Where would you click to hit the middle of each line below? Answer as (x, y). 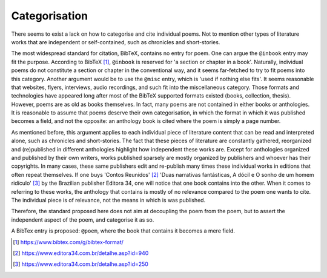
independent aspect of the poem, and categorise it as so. (83, 220)
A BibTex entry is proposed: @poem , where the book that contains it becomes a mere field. (123, 231)
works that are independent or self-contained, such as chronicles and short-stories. (116, 42)
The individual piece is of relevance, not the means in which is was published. (108, 200)
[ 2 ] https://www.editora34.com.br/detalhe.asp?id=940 (81, 253)
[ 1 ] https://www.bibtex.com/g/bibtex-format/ (68, 242)
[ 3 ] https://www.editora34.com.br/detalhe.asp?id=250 (81, 264)
